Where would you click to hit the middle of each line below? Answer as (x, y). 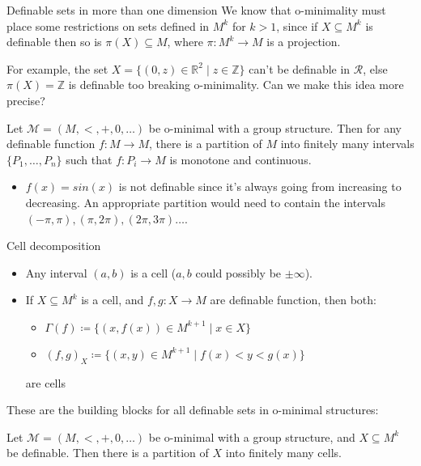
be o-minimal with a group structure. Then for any (275, 127)
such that (89, 159)
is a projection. (304, 42)
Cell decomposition (54, 246)
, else (375, 68)
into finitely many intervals (347, 144)
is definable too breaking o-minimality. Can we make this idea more (236, 85)
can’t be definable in (300, 68)
